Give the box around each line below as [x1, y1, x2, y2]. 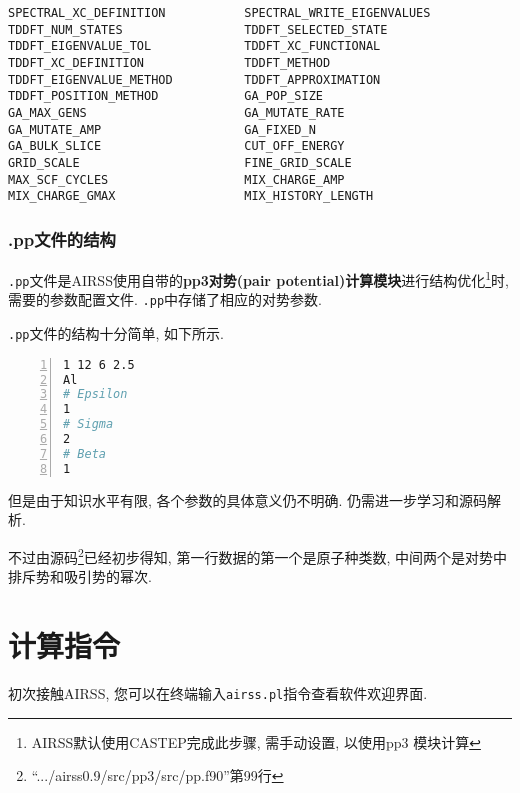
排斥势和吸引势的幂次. [8, 566, 152, 587]
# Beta [63, 446, 106, 461]
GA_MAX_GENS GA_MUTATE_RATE [8, 105, 345, 120]
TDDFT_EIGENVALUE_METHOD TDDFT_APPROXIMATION [8, 72, 381, 87]
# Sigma [63, 417, 114, 432]
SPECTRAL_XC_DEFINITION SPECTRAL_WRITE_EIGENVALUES [8, 6, 431, 20]
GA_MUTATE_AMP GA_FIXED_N [8, 122, 316, 137]
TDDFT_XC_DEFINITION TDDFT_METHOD [8, 55, 331, 70]
